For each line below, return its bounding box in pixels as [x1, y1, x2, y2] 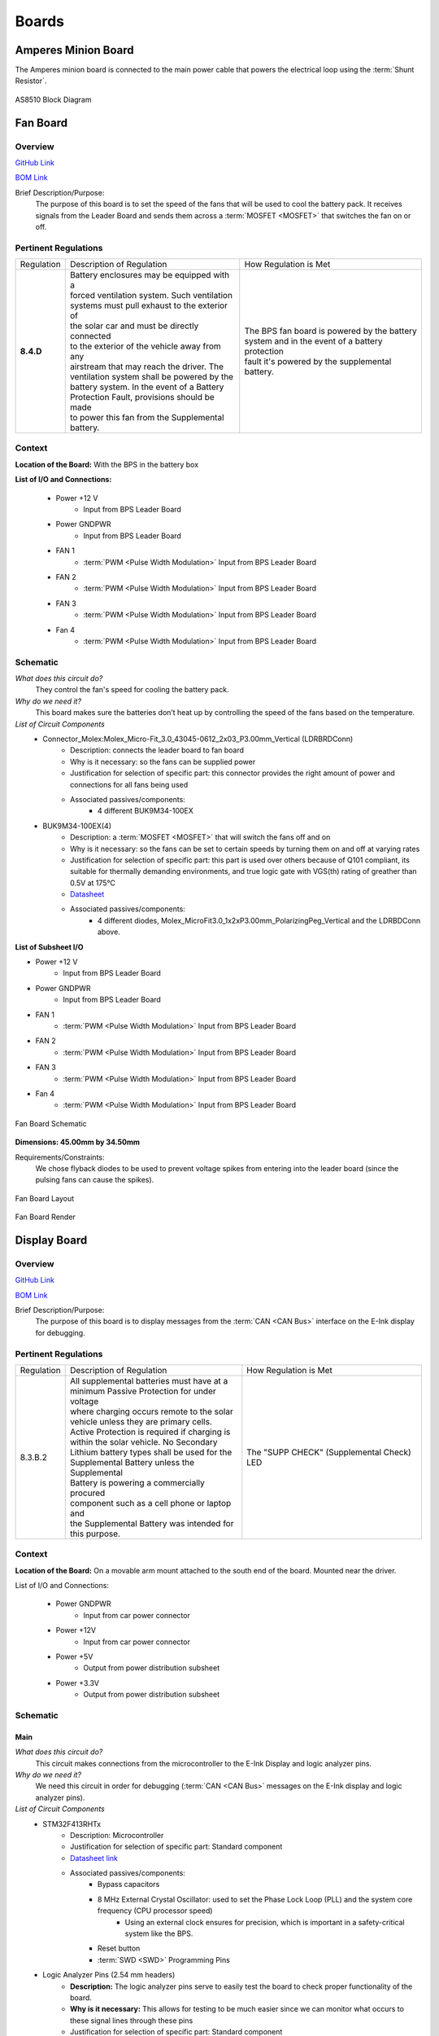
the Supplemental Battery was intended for [69, 1517, 234, 1529]
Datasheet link [70, 1853, 118, 1863]
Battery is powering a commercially [69, 1477, 205, 1488]
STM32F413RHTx [42, 1819, 102, 1828]
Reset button [98, 1943, 141, 1954]
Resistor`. [15, 76, 47, 86]
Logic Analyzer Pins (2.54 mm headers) [42, 1970, 176, 1980]
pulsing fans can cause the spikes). [35, 1175, 154, 1185]
